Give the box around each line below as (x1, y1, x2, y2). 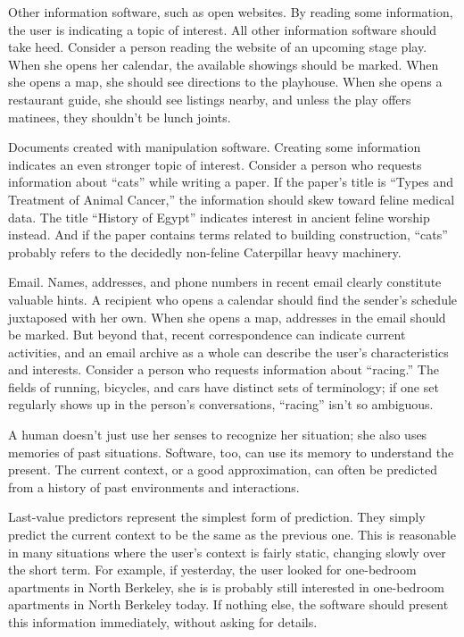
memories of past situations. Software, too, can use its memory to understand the (8, 442, 454, 461)
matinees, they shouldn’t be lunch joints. (8, 107, 231, 126)
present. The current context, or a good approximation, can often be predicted (8, 460, 437, 479)
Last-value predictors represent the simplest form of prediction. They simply (8, 507, 426, 526)
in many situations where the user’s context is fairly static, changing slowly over (8, 542, 446, 561)
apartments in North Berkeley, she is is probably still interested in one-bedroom (8, 577, 444, 596)
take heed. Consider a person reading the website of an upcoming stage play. (8, 38, 427, 56)
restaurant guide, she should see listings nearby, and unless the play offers (8, 89, 411, 108)
